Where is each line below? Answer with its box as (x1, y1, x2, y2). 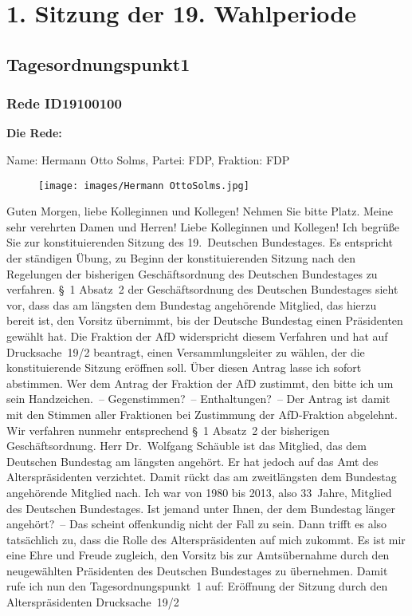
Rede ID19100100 (6, 93, 122, 113)
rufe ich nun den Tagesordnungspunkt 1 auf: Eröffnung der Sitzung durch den (6, 578, 388, 594)
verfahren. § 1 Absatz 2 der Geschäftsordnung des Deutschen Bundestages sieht (6, 281, 398, 298)
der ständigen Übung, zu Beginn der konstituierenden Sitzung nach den (6, 250, 356, 266)
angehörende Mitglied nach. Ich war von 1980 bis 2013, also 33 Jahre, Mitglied (6, 484, 392, 500)
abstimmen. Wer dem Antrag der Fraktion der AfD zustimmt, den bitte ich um (6, 374, 394, 391)
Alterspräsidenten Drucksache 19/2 (6, 594, 179, 610)
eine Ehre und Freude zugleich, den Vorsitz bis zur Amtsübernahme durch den (6, 547, 390, 563)
